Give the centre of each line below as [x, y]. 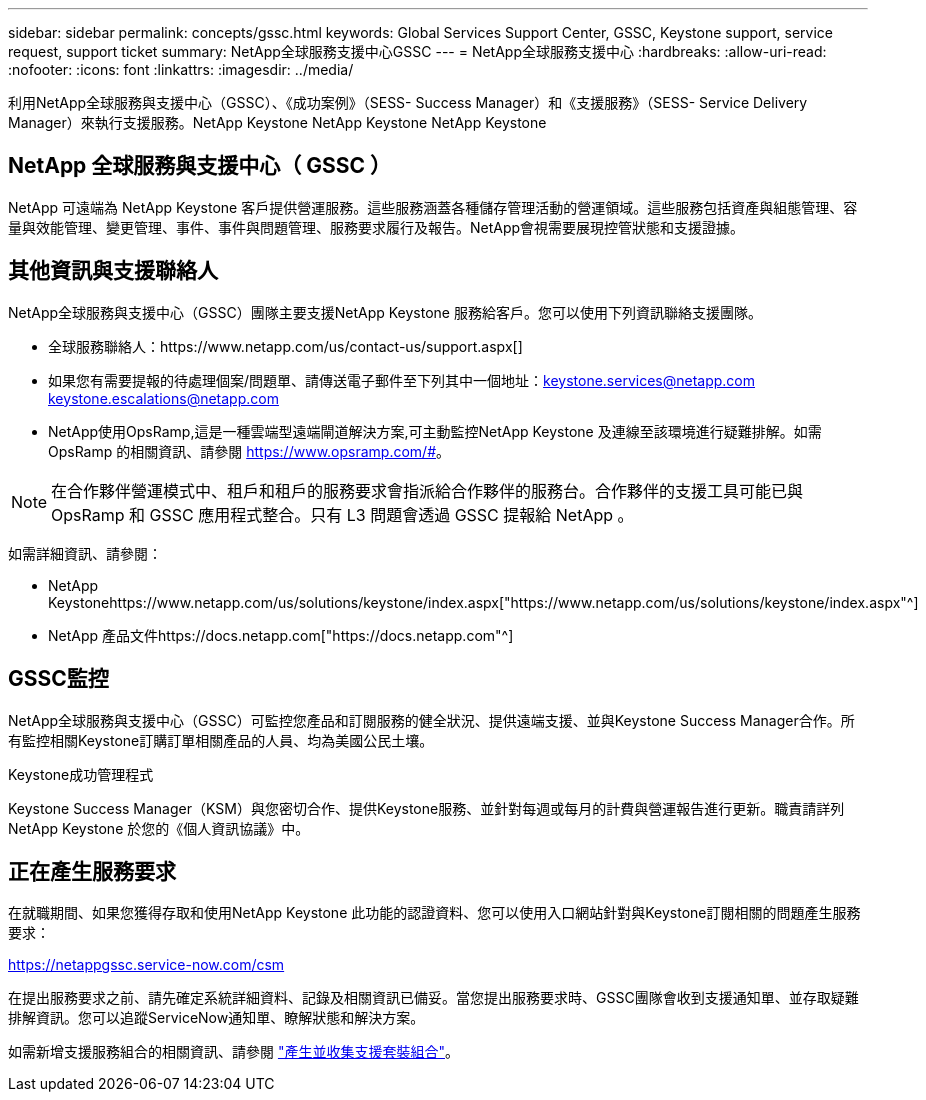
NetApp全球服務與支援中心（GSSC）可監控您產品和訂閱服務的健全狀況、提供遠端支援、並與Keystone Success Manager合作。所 [431, 720]
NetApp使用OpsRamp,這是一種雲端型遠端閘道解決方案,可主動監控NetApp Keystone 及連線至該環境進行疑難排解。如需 [435, 431]
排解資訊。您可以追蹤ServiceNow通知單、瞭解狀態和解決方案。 [216, 1018]
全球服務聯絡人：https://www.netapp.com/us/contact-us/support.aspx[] [285, 346]
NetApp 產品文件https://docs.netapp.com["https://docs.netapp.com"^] [281, 635]
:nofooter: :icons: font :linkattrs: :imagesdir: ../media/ [181, 69]
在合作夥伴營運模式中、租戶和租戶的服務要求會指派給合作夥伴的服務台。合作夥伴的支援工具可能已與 [427, 490]
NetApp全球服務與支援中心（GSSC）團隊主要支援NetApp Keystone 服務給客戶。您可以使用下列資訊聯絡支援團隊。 [385, 312]
